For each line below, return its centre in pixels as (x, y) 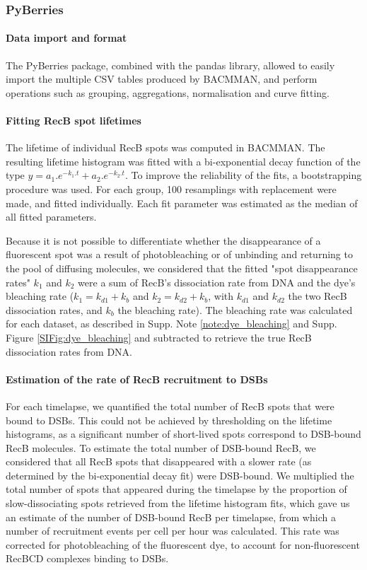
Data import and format (66, 38)
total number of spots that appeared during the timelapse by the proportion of (176, 489)
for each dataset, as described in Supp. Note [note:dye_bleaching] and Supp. (171, 324)
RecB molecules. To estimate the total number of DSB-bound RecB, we (161, 447)
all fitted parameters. (51, 217)
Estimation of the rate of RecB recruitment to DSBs (137, 379)
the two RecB (318, 296)
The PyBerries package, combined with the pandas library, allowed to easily (170, 65)
